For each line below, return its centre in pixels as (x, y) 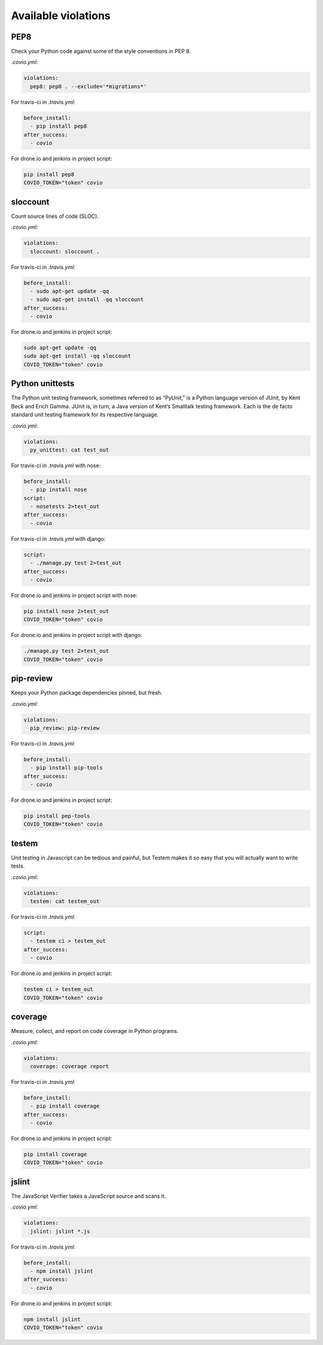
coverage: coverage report (70, 1066)
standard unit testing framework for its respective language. (85, 415)
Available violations (61, 16)
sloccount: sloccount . (65, 251)
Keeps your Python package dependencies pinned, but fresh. (87, 693)
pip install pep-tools (57, 816)
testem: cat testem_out (65, 902)
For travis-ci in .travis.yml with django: (58, 538)
